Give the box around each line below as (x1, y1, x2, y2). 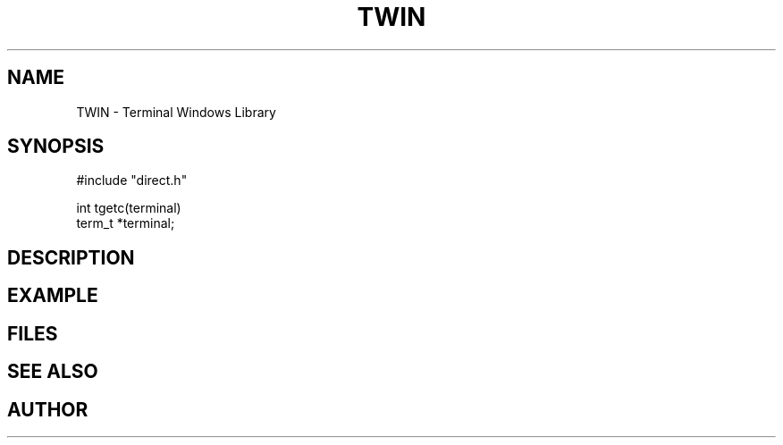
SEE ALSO (7, 360, 98, 383)
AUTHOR (7, 398, 88, 421)
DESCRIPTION (7, 246, 135, 269)
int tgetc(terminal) (76, 200, 181, 216)
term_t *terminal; (76, 215, 175, 231)
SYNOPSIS (7, 135, 105, 158)
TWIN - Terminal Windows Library (76, 104, 276, 120)
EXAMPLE (7, 284, 98, 307)
